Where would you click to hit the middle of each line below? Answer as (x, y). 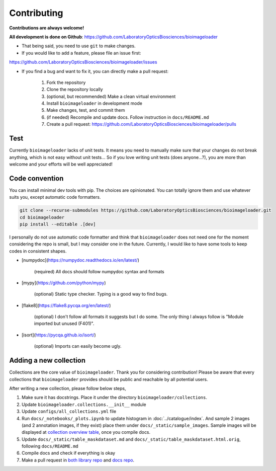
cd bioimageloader (42, 217)
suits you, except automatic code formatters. (55, 197)
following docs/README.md (50, 446)
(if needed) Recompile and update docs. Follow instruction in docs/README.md (128, 117)
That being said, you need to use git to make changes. (79, 46)
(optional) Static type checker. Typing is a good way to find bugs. (101, 294)
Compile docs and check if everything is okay (68, 453)
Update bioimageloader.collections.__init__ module (84, 404)
